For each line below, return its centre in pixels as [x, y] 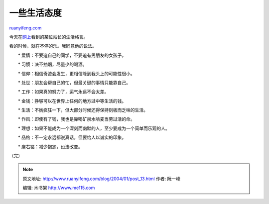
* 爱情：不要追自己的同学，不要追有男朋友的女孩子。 [72, 55]
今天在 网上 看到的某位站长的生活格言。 [49, 37]
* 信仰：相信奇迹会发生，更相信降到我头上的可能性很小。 [76, 73]
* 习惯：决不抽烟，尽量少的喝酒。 [52, 64]
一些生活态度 [36, 13]
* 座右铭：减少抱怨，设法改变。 [50, 146]
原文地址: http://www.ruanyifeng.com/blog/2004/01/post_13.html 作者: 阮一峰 [101, 179]
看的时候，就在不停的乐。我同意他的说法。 [53, 46]
